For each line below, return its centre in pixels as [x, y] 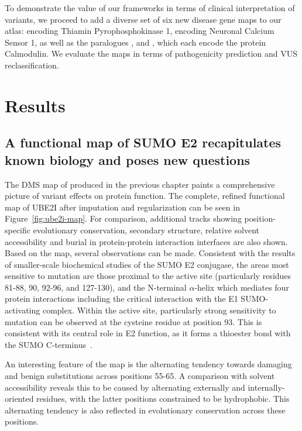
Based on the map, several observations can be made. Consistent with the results [150, 253]
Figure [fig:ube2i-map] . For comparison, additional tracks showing [123, 218]
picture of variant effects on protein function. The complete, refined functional [145, 196]
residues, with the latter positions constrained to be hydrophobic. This [163, 399]
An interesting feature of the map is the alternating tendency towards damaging [148, 364]
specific [18, 230]
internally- [266, 387]
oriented [19, 399]
